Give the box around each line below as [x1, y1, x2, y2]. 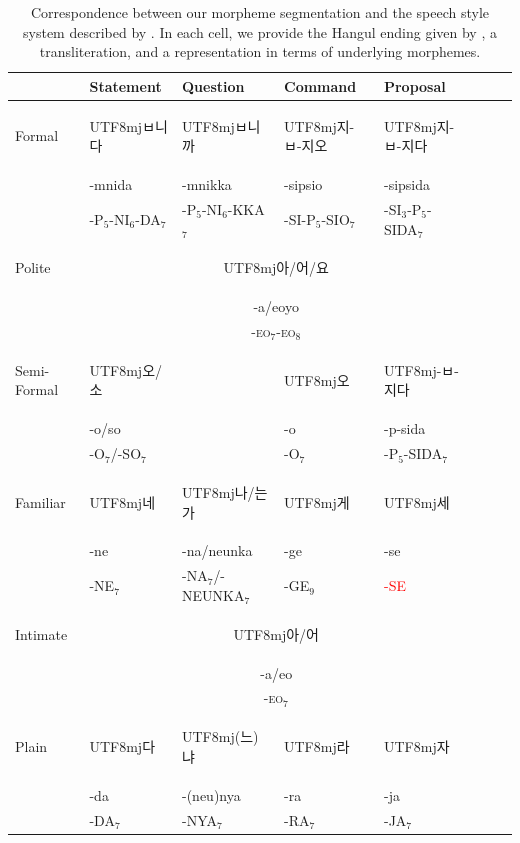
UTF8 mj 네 [89, 491, 156, 512]
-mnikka [182, 174, 232, 195]
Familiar [15, 491, 66, 512]
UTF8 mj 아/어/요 [223, 257, 329, 278]
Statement [89, 75, 162, 96]
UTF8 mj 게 [284, 491, 350, 512]
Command [284, 75, 357, 96]
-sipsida [383, 174, 431, 195]
